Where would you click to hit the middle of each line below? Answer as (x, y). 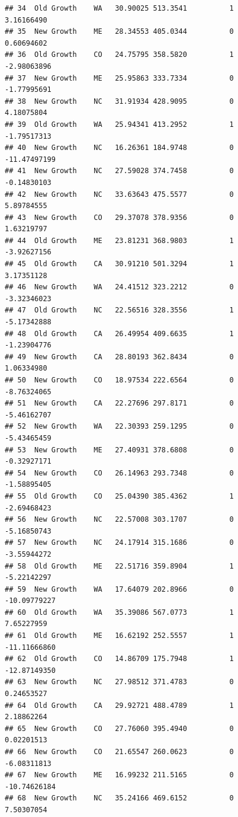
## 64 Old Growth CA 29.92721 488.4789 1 (119, 705)
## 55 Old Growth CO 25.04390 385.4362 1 (119, 496)
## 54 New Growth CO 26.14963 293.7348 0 (119, 473)
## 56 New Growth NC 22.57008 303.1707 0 (119, 520)
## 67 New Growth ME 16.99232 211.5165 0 (119, 775)
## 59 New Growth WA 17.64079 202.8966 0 (119, 589)
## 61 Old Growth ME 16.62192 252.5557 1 (119, 636)
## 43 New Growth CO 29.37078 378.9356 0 (119, 217)
